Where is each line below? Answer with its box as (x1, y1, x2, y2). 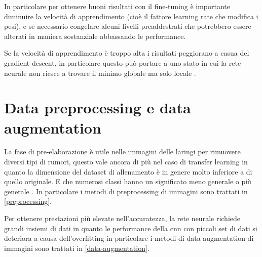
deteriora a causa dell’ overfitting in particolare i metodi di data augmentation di (4, 233, 254, 243)
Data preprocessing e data (4, 97, 191, 118)
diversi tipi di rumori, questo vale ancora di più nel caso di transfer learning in (4, 156, 248, 167)
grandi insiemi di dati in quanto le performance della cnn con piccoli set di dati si (4, 223, 257, 233)
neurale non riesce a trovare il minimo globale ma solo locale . (4, 67, 196, 78)
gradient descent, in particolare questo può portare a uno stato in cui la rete (4, 57, 241, 68)
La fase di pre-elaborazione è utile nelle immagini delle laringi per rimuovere (4, 146, 241, 157)
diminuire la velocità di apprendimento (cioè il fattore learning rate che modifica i (4, 11, 258, 21)
